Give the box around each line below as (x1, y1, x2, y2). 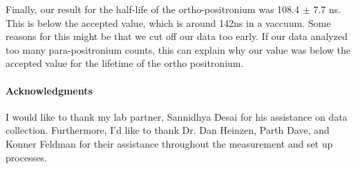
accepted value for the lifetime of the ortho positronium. (6, 56, 244, 70)
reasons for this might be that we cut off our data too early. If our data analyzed (6, 29, 348, 43)
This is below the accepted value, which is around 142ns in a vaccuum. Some (6, 15, 331, 30)
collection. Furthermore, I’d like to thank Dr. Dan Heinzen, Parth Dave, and (6, 123, 330, 137)
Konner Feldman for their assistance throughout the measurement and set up (6, 136, 333, 150)
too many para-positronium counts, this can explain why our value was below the (6, 42, 350, 57)
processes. (6, 150, 47, 164)
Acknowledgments (6, 83, 93, 97)
